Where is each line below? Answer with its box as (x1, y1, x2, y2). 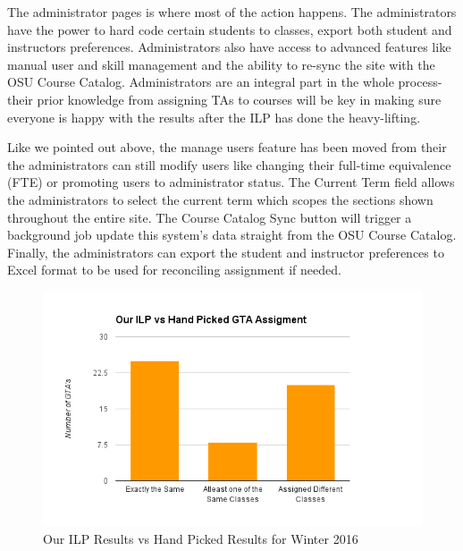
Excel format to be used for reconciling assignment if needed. (7, 260, 341, 279)
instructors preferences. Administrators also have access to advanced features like (7, 38, 451, 56)
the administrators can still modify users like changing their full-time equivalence (7, 155, 451, 174)
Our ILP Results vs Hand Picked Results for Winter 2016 (43, 529, 358, 547)
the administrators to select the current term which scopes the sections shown (7, 190, 434, 208)
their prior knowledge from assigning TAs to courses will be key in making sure (7, 89, 442, 108)
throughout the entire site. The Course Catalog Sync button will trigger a (7, 208, 412, 226)
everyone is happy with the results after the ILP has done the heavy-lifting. (7, 107, 421, 126)
